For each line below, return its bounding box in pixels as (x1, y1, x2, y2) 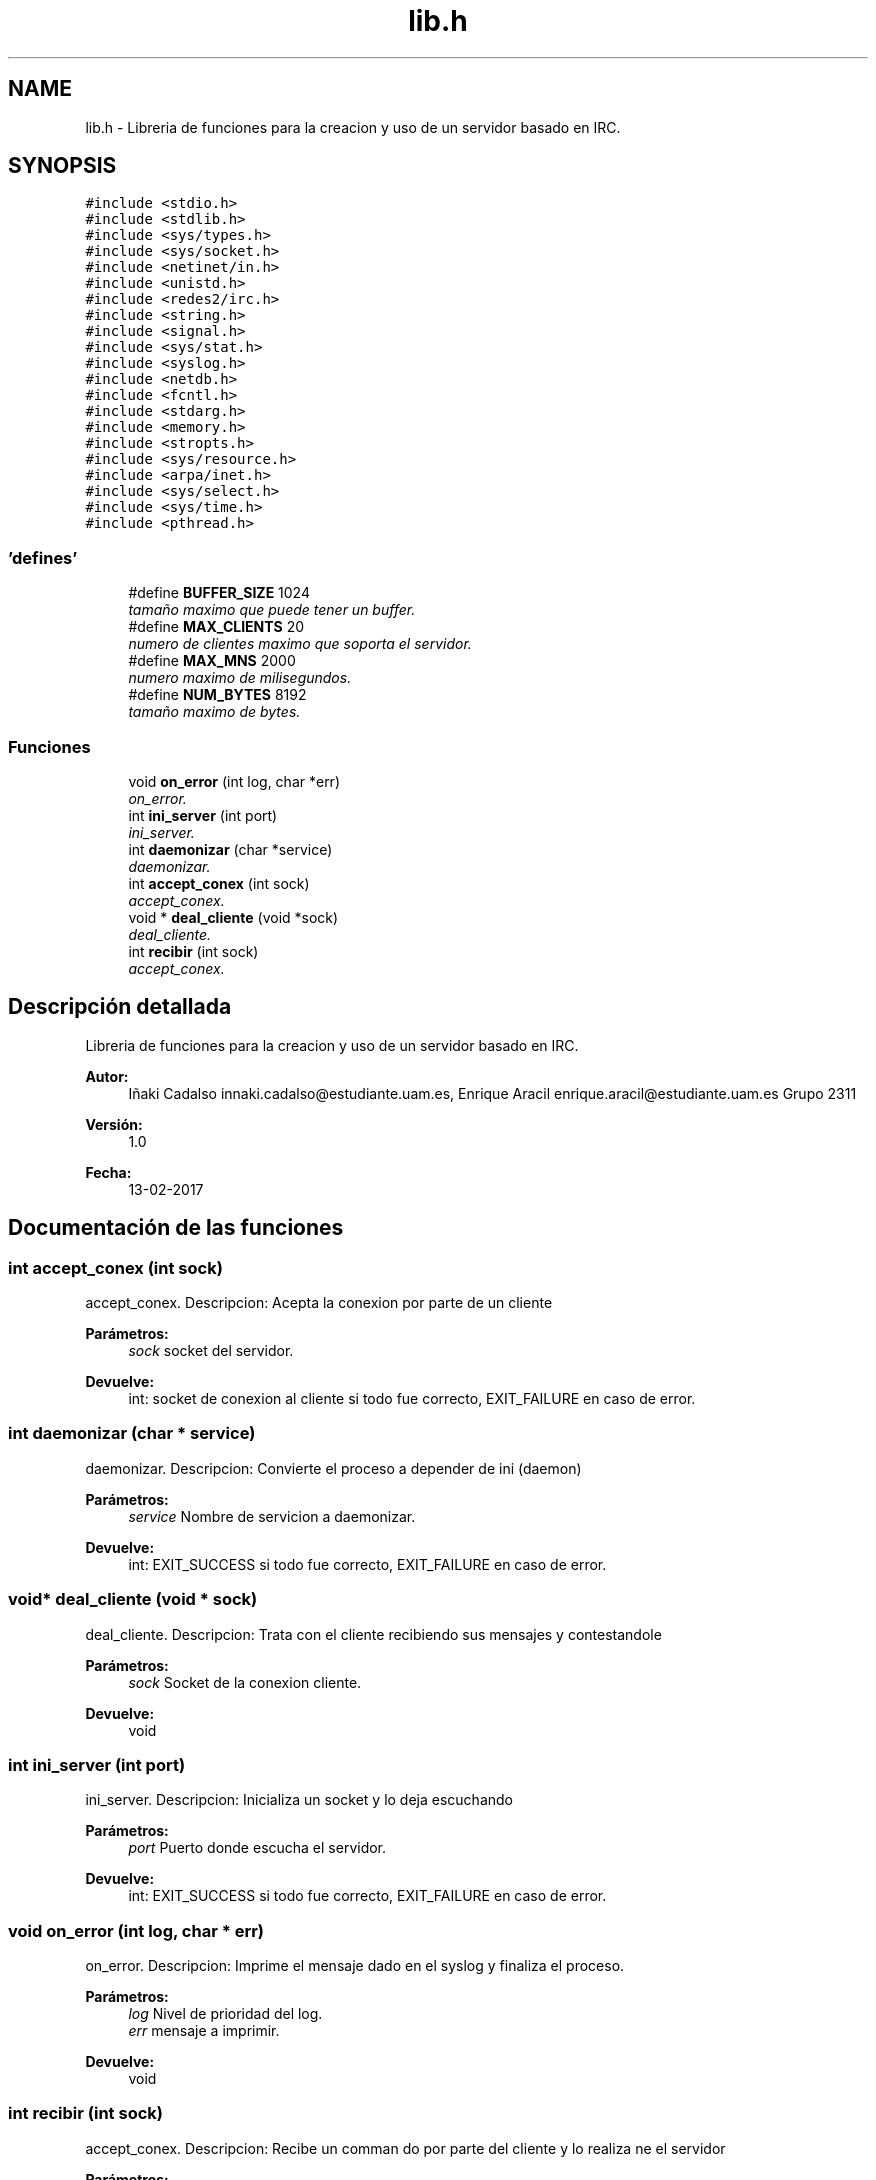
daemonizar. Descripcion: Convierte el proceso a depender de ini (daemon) (85, 1459, 582, 1477)
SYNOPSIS (8, 153, 117, 179)
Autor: (85, 1067, 129, 1085)
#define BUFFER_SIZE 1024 (128, 584, 310, 602)
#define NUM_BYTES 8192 (128, 686, 307, 704)
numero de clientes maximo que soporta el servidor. (128, 635, 472, 653)
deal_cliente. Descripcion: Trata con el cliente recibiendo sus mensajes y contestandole (85, 1625, 662, 1643)
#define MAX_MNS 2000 (128, 652, 296, 670)
